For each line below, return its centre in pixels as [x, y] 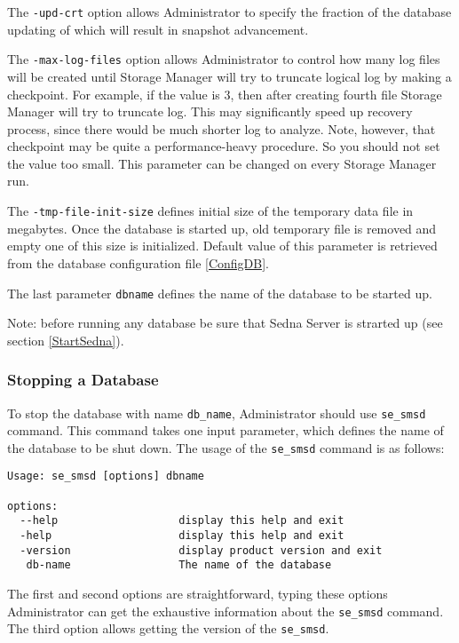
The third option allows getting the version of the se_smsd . [168, 628]
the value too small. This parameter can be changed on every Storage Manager [222, 163]
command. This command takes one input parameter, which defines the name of [226, 430]
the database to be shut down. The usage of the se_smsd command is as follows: [226, 447]
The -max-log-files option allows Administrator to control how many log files [224, 59]
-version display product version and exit [201, 550]
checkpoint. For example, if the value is [114, 94]
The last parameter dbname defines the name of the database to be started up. [220, 293]
